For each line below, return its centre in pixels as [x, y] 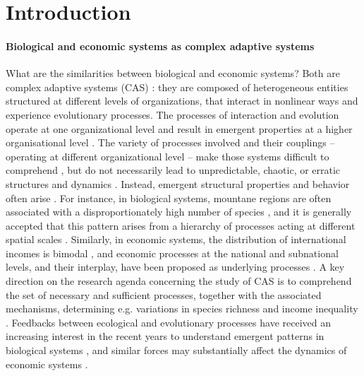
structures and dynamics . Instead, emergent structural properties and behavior [178, 183]
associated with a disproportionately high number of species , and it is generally [179, 212]
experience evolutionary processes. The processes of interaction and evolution [172, 114]
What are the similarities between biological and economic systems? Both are [173, 73]
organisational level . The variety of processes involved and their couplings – [170, 142]
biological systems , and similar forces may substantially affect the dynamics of [176, 350]
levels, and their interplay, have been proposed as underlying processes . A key [175, 267]
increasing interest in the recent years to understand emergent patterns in [165, 336]
